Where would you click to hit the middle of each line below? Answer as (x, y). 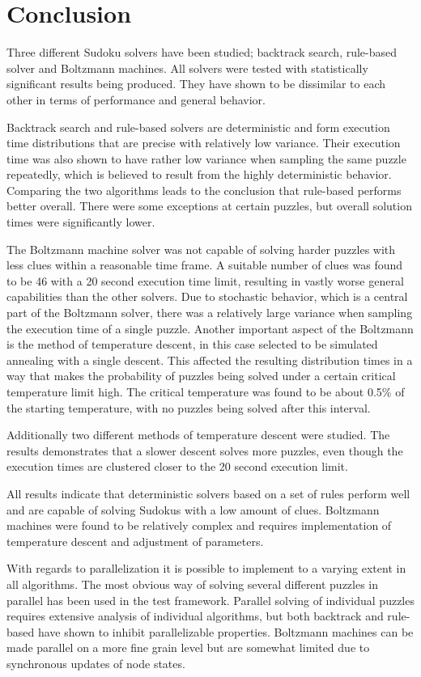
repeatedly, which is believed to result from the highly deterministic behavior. (199, 174)
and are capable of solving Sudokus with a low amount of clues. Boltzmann (193, 509)
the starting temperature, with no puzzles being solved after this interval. (189, 407)
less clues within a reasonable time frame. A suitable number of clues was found (205, 265)
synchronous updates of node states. (96, 663)
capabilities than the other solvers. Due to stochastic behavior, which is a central (207, 296)
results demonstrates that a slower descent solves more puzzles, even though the (205, 450)
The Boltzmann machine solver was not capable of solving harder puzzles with (201, 249)
